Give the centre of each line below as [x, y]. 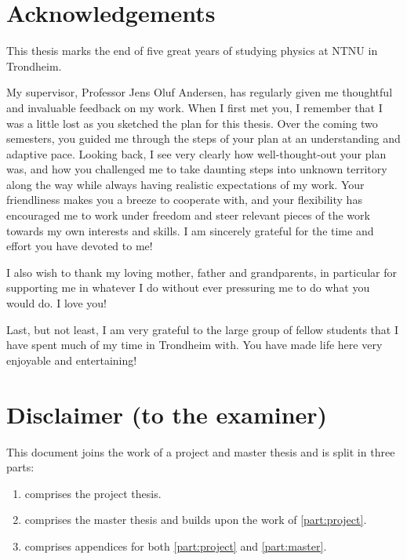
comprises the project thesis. [93, 493]
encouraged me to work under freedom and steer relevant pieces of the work [188, 215]
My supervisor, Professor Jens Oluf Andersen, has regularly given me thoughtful [200, 92]
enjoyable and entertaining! [72, 360]
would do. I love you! [56, 303]
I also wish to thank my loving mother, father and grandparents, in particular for [202, 272]
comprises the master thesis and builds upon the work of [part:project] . [196, 520]
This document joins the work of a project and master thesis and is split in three [201, 451]
